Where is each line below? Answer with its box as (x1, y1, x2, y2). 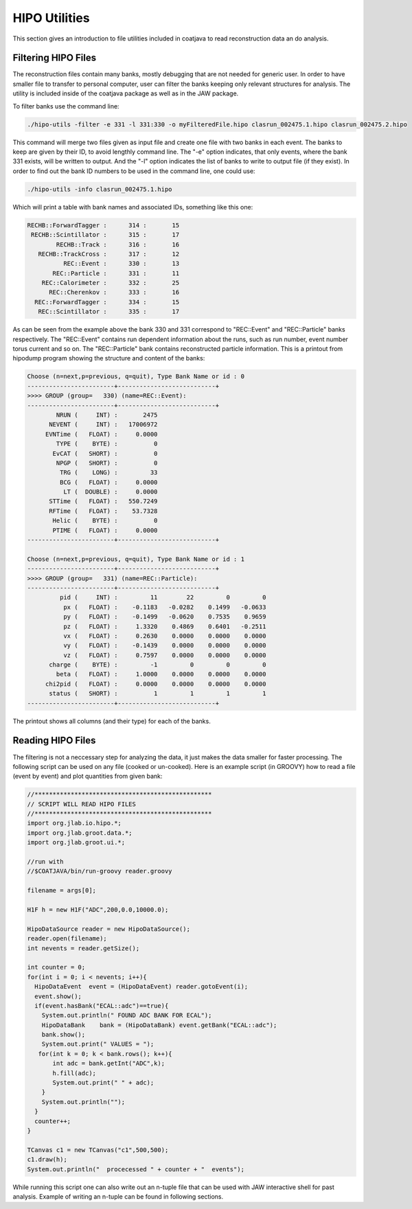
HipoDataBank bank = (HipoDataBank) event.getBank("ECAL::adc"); (41, 1021, 277, 1029)
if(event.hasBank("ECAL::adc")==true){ (34, 1002, 169, 1009)
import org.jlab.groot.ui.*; (27, 838, 126, 847)
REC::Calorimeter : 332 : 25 (41, 279, 180, 287)
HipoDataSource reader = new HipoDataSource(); (27, 925, 190, 933)
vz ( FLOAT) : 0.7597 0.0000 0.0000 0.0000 (62, 651, 266, 659)
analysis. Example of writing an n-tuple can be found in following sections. (12, 1192, 223, 1201)
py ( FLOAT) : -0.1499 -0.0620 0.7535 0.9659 (62, 613, 266, 621)
